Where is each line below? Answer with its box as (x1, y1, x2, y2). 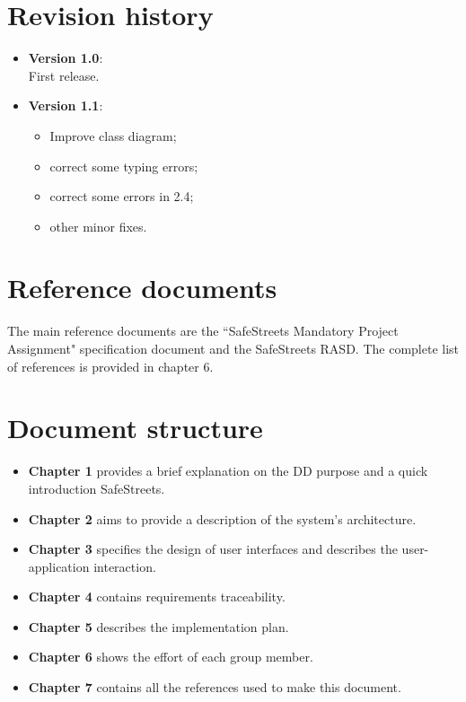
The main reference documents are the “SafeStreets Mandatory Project (7, 321, 399, 340)
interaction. (93, 557, 156, 575)
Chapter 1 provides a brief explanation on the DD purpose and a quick (28, 461, 428, 480)
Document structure (7, 409, 263, 446)
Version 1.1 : (28, 96, 103, 115)
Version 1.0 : (28, 48, 103, 67)
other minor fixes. (49, 216, 147, 235)
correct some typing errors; (49, 156, 198, 175)
